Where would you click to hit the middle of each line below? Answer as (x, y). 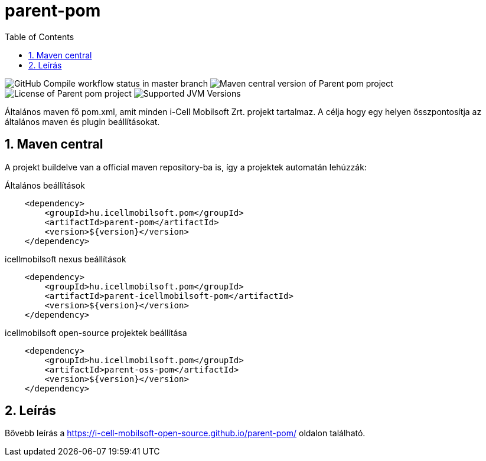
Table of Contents (40, 37)
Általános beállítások (45, 185)
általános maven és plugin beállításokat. (82, 121)
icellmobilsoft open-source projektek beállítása (96, 332)
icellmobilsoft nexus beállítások (66, 259)
